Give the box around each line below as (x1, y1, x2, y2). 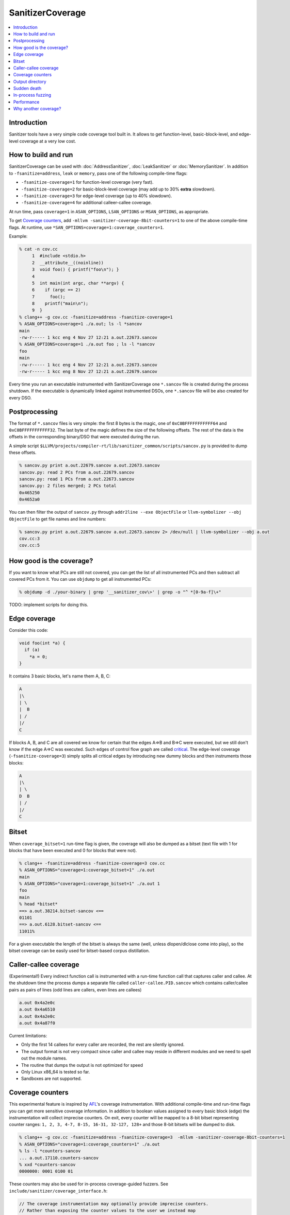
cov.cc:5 (19, 542, 40, 548)
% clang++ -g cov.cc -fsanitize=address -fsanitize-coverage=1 (19, 314, 173, 320)
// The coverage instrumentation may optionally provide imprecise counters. (19, 1201, 209, 1206)
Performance (13, 99, 40, 104)
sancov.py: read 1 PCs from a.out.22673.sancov (19, 476, 134, 482)
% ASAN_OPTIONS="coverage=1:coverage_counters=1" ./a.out (19, 1141, 160, 1147)
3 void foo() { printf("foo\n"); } (32, 267, 119, 272)
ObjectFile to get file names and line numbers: (9, 516, 107, 522)
